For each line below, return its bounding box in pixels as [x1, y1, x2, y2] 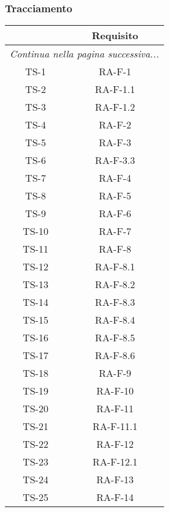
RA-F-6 [99, 206, 131, 221]
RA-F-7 [99, 224, 131, 239]
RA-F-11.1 [92, 419, 138, 434]
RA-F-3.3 [95, 153, 135, 168]
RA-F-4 [99, 171, 131, 185]
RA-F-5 [99, 188, 131, 203]
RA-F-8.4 [95, 313, 135, 327]
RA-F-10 [96, 384, 134, 398]
